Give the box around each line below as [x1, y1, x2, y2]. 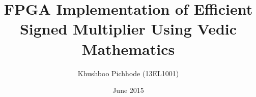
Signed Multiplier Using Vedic [19, 18, 237, 39]
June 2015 [112, 85, 144, 95]
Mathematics [81, 38, 175, 59]
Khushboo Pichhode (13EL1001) [77, 68, 179, 78]
